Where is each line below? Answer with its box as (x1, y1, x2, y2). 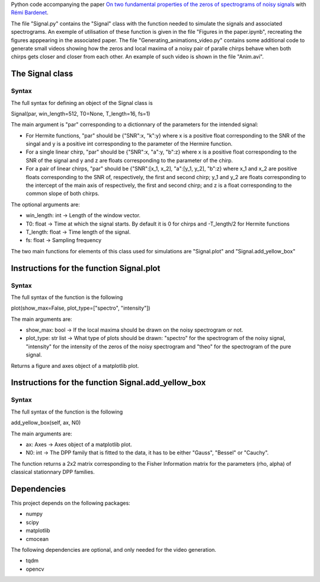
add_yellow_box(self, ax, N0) (11, 419, 81, 427)
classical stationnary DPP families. (11, 469, 95, 476)
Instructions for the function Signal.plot (11, 263, 161, 273)
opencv (25, 565, 44, 573)
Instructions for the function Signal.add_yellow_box (11, 377, 206, 388)
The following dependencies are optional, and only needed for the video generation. (11, 546, 216, 553)
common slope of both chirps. (25, 190, 100, 197)
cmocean (25, 535, 49, 542)
